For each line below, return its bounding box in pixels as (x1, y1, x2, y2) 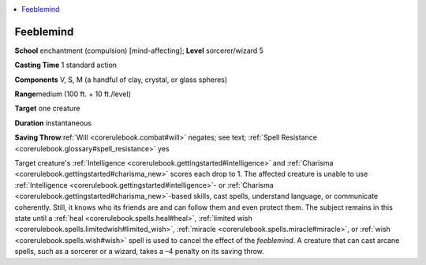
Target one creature (14, 103, 80, 114)
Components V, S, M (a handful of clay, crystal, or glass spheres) (14, 75, 228, 84)
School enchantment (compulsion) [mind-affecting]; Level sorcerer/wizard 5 (14, 46, 264, 55)
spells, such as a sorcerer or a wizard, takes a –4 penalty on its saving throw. (14, 247, 264, 256)
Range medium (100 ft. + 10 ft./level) (14, 89, 132, 99)
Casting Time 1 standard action (14, 60, 118, 70)
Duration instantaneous (14, 118, 92, 128)
